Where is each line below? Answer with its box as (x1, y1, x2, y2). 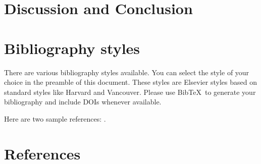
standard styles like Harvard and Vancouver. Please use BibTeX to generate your (4, 86, 256, 97)
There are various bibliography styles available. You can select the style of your (4, 67, 249, 77)
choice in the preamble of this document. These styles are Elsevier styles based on (4, 77, 257, 87)
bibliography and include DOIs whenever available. (4, 96, 162, 107)
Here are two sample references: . (4, 113, 106, 124)
